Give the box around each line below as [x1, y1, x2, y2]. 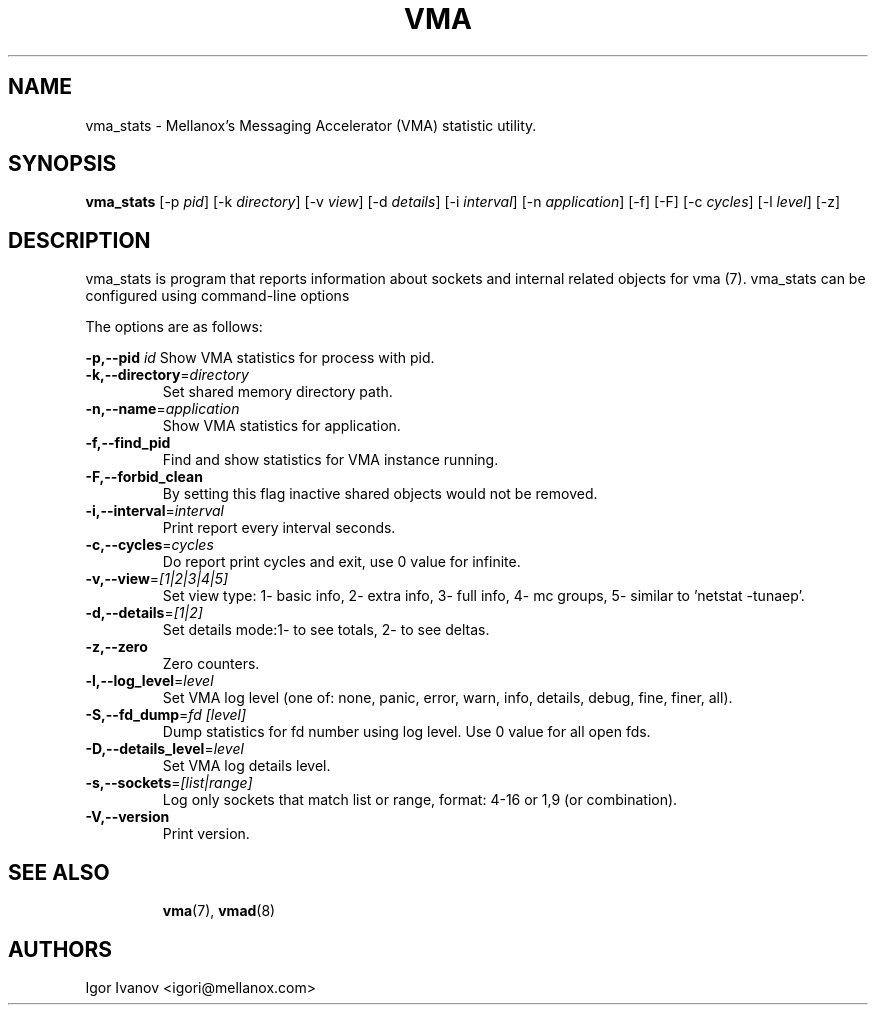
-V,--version [85, 808, 170, 826]
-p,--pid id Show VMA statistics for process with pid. [85, 349, 435, 367]
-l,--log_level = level [85, 672, 214, 690]
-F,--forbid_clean [85, 468, 203, 486]
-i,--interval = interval [85, 502, 224, 520]
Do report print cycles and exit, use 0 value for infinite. [162, 553, 521, 571]
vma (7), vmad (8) [162, 902, 276, 920]
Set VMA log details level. [162, 757, 331, 775]
